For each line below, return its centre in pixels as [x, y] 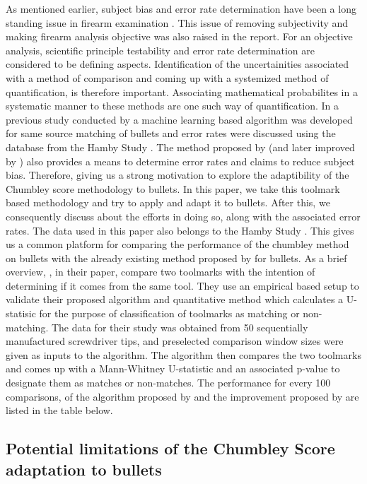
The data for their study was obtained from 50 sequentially [180, 327]
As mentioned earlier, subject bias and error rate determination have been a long [181, 8]
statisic [21, 313]
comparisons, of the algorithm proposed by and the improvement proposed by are [182, 396]
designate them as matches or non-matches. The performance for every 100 [168, 383]
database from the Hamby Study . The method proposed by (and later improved [180, 147]
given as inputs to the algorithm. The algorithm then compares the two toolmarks [183, 354]
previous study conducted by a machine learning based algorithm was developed [179, 119]
